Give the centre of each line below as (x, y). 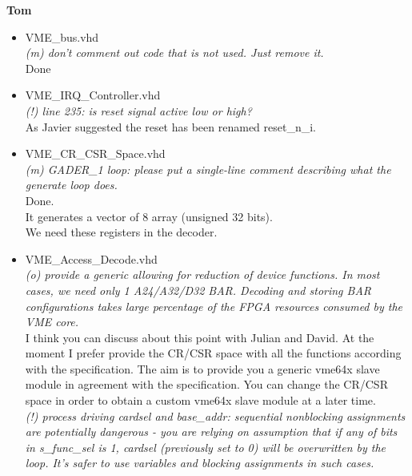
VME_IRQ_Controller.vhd (93, 95)
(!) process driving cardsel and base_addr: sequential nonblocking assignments (215, 415)
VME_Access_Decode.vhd (91, 258)
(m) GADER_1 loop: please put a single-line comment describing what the (208, 169)
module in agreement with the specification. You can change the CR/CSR (206, 384)
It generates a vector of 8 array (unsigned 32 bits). (149, 216)
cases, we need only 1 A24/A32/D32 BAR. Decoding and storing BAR (198, 290)
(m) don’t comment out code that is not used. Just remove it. (174, 52)
